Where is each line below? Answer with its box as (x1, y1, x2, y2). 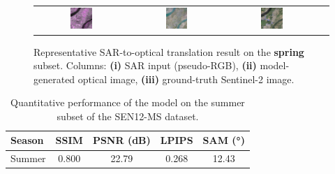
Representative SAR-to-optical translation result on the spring (33, 44, 304, 59)
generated (33, 71, 75, 86)
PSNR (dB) (92, 133, 151, 147)
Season (10, 133, 44, 147)
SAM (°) (202, 133, 245, 147)
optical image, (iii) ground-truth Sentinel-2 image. (77, 71, 295, 86)
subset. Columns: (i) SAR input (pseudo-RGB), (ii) (33, 58, 257, 73)
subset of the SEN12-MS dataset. (57, 108, 199, 123)
